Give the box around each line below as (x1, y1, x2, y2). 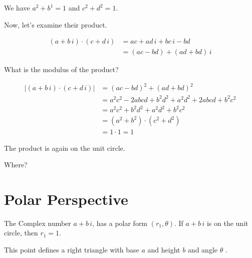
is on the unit (206, 217, 248, 228)
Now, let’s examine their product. (4, 19, 107, 30)
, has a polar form (92, 217, 148, 228)
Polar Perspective (4, 188, 128, 209)
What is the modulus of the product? (4, 64, 119, 75)
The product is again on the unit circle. (4, 142, 125, 153)
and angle (187, 244, 217, 254)
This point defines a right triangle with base (4, 244, 139, 254)
